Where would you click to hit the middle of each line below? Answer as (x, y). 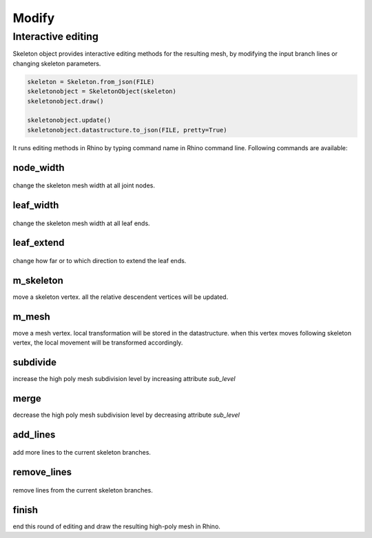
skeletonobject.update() (69, 120)
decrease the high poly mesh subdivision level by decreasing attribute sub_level (126, 415)
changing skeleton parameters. (57, 63)
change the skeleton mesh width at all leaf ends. (82, 223)
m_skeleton (38, 280)
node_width (39, 168)
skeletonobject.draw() (65, 101)
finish (25, 510)
